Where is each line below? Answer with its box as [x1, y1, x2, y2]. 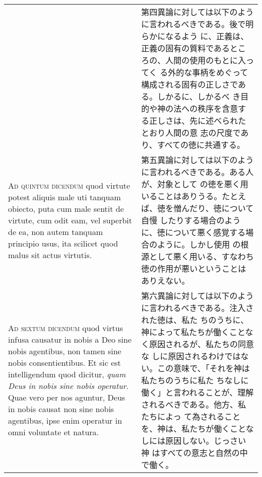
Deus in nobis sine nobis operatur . [8, 380, 129, 391]
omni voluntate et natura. [8, 426, 99, 438]
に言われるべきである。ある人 [141, 166, 254, 178]
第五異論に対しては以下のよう [141, 154, 254, 166]
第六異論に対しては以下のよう [141, 290, 254, 301]
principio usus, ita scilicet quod [8, 237, 118, 249]
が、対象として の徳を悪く [141, 178, 240, 190]
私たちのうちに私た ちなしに [141, 374, 249, 386]
